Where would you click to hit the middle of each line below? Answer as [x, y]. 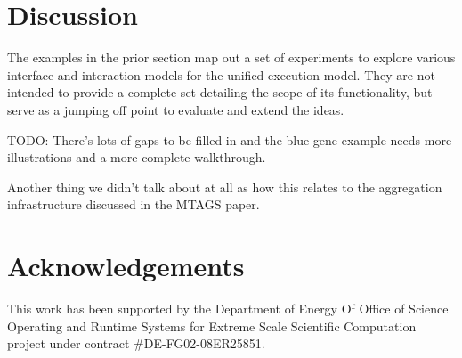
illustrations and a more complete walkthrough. [137, 157]
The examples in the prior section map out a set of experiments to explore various [231, 57]
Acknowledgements [126, 266]
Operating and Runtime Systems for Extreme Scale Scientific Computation [212, 325]
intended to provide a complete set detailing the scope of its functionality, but [220, 92]
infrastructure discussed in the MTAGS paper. [134, 204]
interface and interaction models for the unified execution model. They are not [221, 74]
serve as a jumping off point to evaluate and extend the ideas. [176, 109]
